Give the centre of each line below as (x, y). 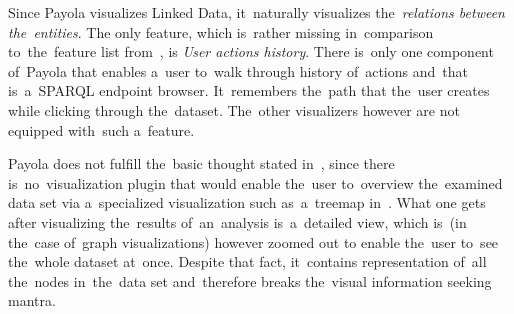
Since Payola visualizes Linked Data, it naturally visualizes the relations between (256, 12)
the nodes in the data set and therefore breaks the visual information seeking (250, 280)
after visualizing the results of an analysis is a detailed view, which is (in (237, 221)
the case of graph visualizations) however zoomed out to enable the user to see (253, 241)
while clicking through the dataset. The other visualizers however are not (234, 109)
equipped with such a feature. (101, 129)
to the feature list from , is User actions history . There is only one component (251, 51)
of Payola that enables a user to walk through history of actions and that (238, 70)
